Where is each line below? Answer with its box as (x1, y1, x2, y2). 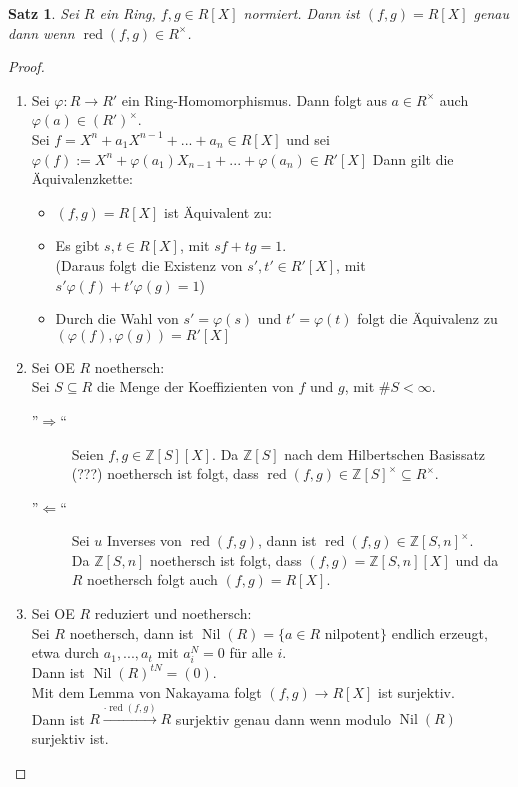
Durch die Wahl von (55, 308, 179, 329)
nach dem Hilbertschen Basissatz (284, 443, 486, 464)
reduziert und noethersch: (94, 603, 252, 624)
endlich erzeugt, (391, 622, 488, 643)
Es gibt (55, 235, 100, 256)
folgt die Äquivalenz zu (357, 308, 498, 329)
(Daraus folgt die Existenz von (55, 254, 243, 275)
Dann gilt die (372, 148, 454, 169)
